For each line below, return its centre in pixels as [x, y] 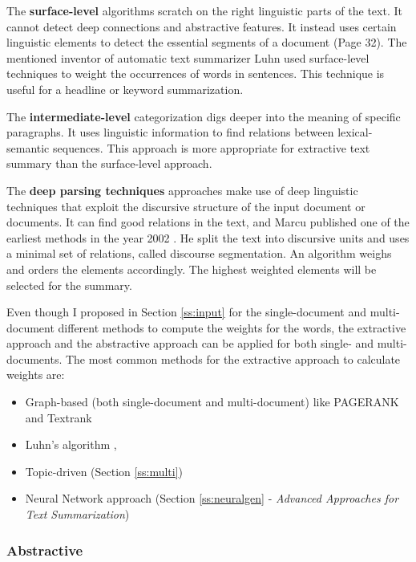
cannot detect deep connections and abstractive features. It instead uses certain [202, 26]
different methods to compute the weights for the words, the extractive [232, 327]
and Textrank [59, 417]
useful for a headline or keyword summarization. [125, 89]
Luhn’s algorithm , [71, 444]
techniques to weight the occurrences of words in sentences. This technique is [196, 73]
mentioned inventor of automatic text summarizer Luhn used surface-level [188, 57]
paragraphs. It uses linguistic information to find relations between [170, 132]
